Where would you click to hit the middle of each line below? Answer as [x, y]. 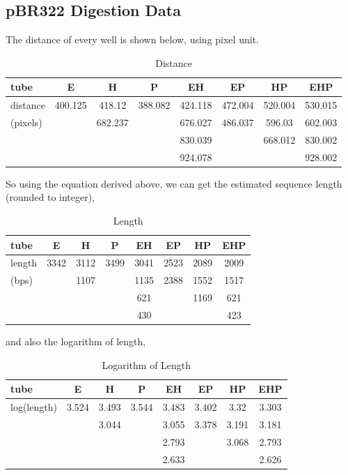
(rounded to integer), [50, 197]
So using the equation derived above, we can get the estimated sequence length [174, 183]
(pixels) [26, 122]
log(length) [34, 407]
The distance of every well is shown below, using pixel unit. [132, 39]
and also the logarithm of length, [76, 341]
